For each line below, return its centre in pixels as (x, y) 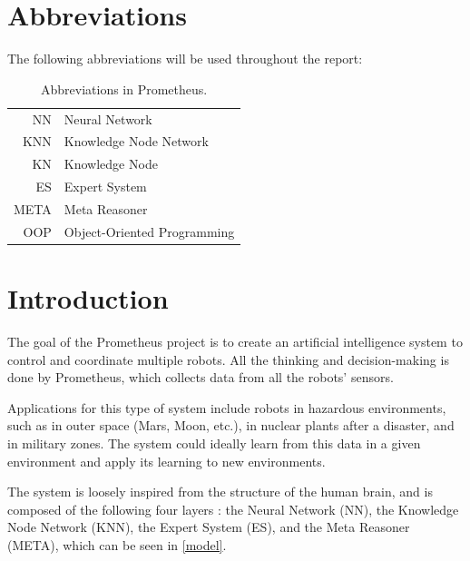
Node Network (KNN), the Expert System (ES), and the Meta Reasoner (209, 527)
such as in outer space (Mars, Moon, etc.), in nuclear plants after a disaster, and (231, 425)
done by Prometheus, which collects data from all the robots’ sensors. (201, 377)
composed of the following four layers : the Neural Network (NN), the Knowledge (233, 509)
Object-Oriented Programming (149, 231)
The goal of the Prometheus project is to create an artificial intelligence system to (235, 341)
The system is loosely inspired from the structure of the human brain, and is (220, 492)
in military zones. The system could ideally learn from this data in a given (214, 443)
